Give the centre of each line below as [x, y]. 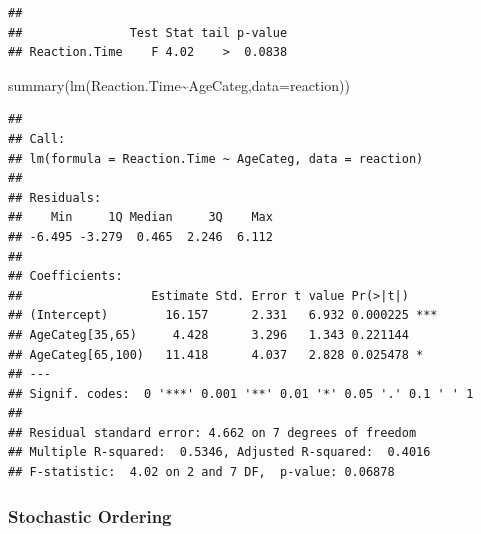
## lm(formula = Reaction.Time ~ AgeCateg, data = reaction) [216, 158]
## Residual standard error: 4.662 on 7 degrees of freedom [212, 432]
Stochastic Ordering [90, 515]
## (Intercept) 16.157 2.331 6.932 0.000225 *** [223, 315]
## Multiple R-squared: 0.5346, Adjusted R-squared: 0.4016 [219, 452]
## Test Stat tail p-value [148, 32]
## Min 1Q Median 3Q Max [140, 217]
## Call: [37, 138]
